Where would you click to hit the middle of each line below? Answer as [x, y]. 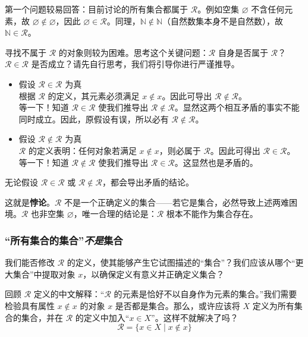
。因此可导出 [187, 95]
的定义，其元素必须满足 [94, 95]
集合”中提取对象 [44, 274]
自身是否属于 [243, 52]
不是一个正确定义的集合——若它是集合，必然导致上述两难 [177, 202]
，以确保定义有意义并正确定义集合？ [154, 274]
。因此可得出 [235, 150]
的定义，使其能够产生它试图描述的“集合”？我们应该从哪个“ [181, 262]
